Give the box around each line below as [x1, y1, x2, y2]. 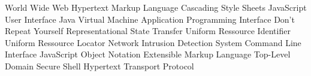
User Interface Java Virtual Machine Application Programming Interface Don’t [5, 13, 295, 25]
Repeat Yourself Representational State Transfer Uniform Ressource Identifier [5, 25, 291, 37]
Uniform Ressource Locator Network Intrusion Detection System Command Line [5, 36, 301, 48]
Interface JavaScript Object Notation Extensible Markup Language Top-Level [5, 48, 291, 60]
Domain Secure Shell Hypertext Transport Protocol [5, 59, 194, 72]
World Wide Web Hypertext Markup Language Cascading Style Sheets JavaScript [5, 1, 307, 13]
